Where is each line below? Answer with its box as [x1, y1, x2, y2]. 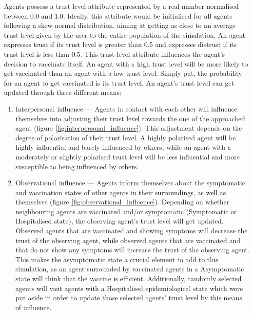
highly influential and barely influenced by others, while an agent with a [15, 142, 231, 152]
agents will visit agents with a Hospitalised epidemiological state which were [15, 283, 243, 293]
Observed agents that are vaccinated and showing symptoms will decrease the [15, 225, 248, 236]
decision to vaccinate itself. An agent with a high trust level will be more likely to [4, 58, 248, 68]
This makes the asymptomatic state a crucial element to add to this [15, 254, 218, 264]
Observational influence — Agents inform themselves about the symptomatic [15, 178, 245, 188]
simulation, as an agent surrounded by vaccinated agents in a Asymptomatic [15, 264, 244, 274]
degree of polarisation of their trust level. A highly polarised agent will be [15, 132, 236, 142]
